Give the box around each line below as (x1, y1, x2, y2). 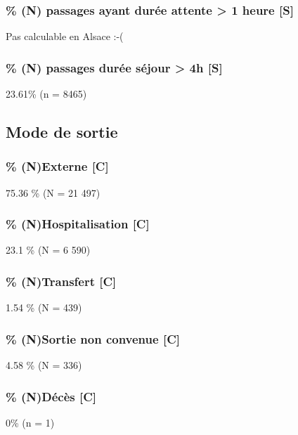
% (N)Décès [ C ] (6, 387, 97, 405)
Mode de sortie (6, 121, 118, 143)
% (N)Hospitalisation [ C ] (6, 215, 150, 233)
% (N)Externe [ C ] (6, 157, 109, 175)
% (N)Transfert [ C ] (6, 272, 117, 290)
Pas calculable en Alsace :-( (6, 29, 124, 44)
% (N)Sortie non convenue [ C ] (6, 330, 180, 347)
